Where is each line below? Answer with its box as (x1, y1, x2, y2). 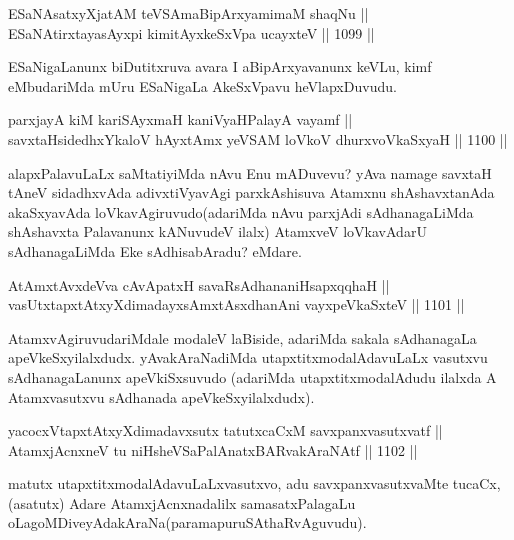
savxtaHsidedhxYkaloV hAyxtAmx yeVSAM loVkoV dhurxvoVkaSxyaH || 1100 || (8, 128, 508, 149)
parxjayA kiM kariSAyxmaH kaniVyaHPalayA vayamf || (8, 109, 353, 130)
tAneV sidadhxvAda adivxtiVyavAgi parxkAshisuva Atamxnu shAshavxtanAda (8, 182, 495, 203)
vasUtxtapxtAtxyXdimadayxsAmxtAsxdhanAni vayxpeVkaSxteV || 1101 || (8, 294, 465, 315)
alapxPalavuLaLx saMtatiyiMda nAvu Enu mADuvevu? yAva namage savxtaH (8, 162, 492, 183)
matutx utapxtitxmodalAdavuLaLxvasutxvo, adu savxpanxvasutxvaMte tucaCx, (8, 473, 501, 494)
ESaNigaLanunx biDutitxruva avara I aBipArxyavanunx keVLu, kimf (8, 56, 432, 77)
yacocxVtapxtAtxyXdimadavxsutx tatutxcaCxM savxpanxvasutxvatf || (8, 420, 443, 441)
